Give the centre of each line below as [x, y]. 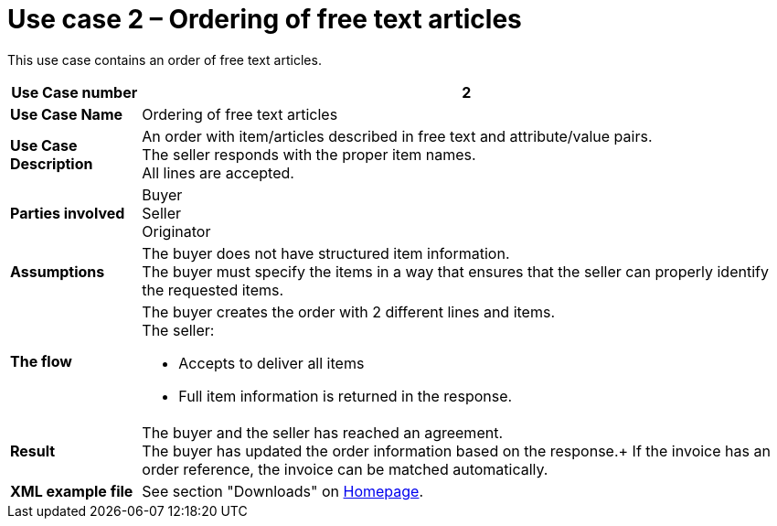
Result [33, 451]
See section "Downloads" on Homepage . [283, 491]
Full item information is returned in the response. [346, 396]
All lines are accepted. [218, 172]
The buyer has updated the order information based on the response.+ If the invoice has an [456, 451]
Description [52, 163]
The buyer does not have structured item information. [326, 253]
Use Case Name [67, 114]
